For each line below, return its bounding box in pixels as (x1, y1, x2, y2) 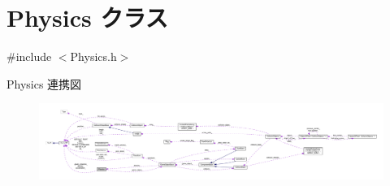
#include (6, 48, 52, 65)
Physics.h (70, 48, 117, 65)
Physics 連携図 (6, 75, 82, 92)
